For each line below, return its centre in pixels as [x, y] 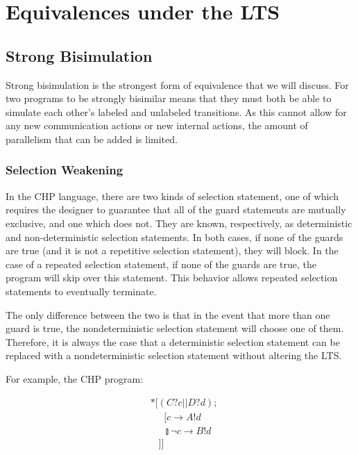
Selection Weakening [65, 170]
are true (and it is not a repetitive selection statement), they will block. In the [172, 250]
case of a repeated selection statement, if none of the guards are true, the [161, 264]
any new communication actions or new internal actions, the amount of [157, 125]
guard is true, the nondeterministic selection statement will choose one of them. [175, 328]
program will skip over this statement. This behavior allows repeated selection [172, 278]
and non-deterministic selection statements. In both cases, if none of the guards [174, 237]
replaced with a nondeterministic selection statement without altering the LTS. [174, 355]
